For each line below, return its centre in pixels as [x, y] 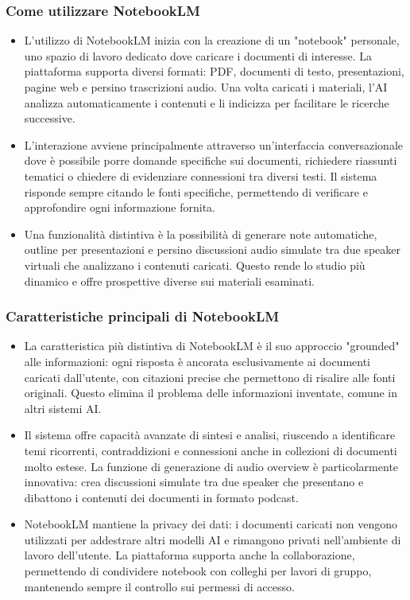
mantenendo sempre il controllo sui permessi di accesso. [159, 586]
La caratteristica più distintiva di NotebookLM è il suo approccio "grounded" [212, 346]
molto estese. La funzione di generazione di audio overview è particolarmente [211, 466]
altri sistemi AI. [63, 408]
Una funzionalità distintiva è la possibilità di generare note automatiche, [201, 234]
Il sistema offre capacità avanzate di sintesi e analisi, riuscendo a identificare [210, 435]
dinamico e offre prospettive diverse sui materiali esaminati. [170, 281]
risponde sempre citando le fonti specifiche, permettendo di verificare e [196, 191]
